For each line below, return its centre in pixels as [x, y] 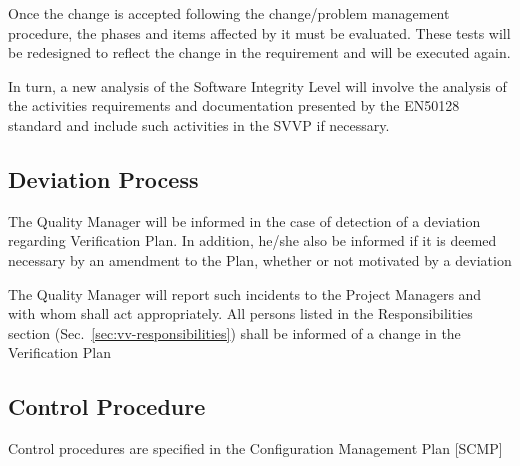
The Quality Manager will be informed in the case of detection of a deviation [244, 220]
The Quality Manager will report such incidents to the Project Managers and [245, 293]
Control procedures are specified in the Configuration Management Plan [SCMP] [255, 448]
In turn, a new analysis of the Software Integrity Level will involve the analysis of [257, 85]
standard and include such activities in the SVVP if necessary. [199, 124]
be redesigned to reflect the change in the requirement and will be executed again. [259, 52]
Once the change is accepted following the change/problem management [229, 13]
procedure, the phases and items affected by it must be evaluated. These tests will [259, 32]
